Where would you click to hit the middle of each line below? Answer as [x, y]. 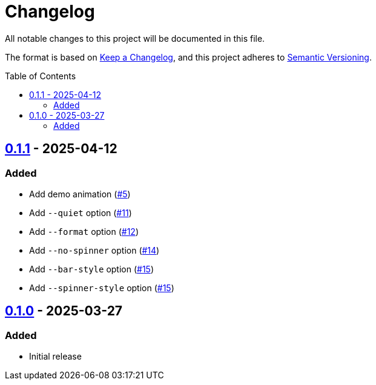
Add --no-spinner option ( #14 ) [94, 250]
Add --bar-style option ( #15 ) [92, 269]
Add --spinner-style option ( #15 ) [102, 288]
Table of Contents [41, 76]
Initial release [55, 357]
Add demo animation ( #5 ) [80, 194]
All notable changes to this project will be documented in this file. [135, 38]
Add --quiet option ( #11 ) [81, 212]
